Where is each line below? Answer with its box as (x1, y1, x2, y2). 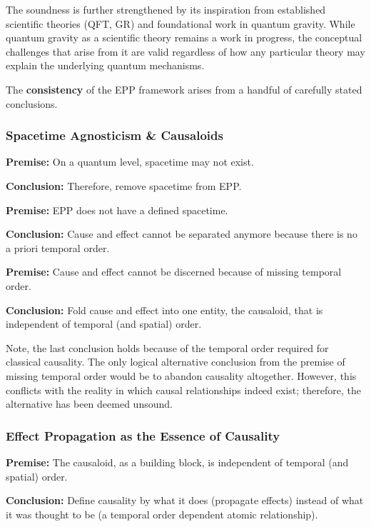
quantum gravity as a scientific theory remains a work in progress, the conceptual (6, 30, 362, 45)
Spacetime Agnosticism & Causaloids (6, 126, 223, 144)
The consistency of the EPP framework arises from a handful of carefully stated (6, 81, 362, 96)
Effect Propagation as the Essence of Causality (6, 426, 280, 444)
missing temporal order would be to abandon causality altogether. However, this (6, 368, 357, 383)
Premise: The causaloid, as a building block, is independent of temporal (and (6, 454, 349, 469)
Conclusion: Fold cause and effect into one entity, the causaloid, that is (6, 302, 323, 317)
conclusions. (6, 96, 58, 111)
